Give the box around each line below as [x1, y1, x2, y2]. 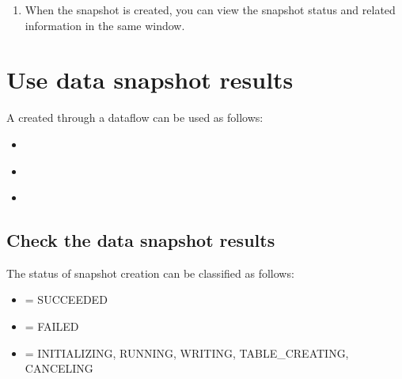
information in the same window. [25, 17, 185, 33]
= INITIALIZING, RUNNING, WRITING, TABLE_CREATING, [25, 344, 349, 361]
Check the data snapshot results [6, 228, 275, 252]
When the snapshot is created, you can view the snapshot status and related [25, 2, 396, 17]
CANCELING [25, 360, 93, 377]
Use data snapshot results [6, 63, 294, 96]
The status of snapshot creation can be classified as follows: [6, 264, 294, 281]
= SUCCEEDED [25, 291, 108, 308]
